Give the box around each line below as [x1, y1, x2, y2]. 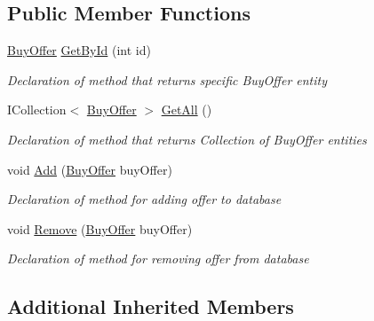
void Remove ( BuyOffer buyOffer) [7, 219, 193, 238]
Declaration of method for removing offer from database [7, 249, 309, 268]
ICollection [7, 100, 67, 119]
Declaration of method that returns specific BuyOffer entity [7, 70, 328, 89]
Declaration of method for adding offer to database [7, 190, 282, 208]
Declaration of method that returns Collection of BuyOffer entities [7, 129, 367, 148]
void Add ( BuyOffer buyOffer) [7, 160, 172, 178]
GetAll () [161, 100, 212, 119]
